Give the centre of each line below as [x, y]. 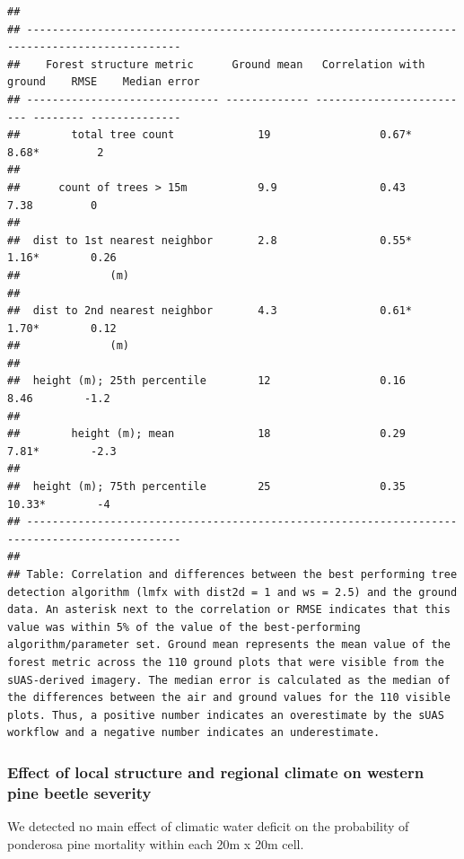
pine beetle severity [79, 792]
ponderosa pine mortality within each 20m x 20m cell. [156, 843]
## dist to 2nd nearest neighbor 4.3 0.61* [210, 311]
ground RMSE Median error [104, 82]
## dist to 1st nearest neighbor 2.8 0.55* [210, 240]
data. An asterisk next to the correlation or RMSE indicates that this [229, 610]
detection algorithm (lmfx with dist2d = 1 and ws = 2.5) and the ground [232, 592]
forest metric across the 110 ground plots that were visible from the [226, 662]
